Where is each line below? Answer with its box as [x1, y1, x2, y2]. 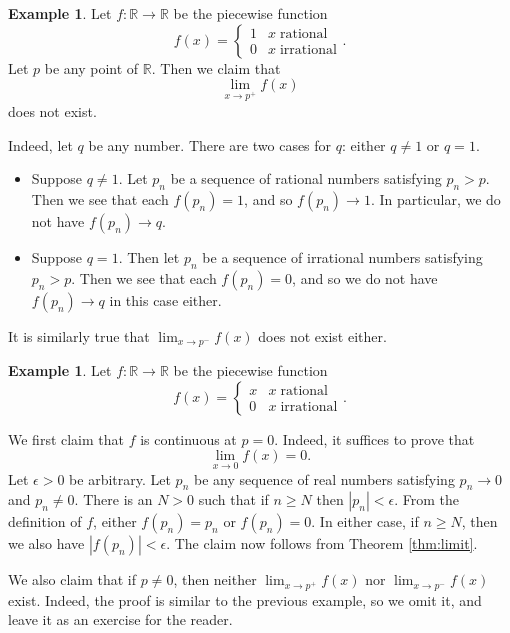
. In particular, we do [370, 188, 501, 209]
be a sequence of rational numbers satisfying [170, 168, 442, 189]
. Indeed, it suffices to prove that [274, 428, 475, 449]
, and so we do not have [292, 267, 438, 288]
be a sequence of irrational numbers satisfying [202, 246, 483, 267]
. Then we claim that [151, 57, 281, 78]
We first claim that [8, 428, 125, 449]
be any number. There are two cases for [88, 134, 332, 155]
